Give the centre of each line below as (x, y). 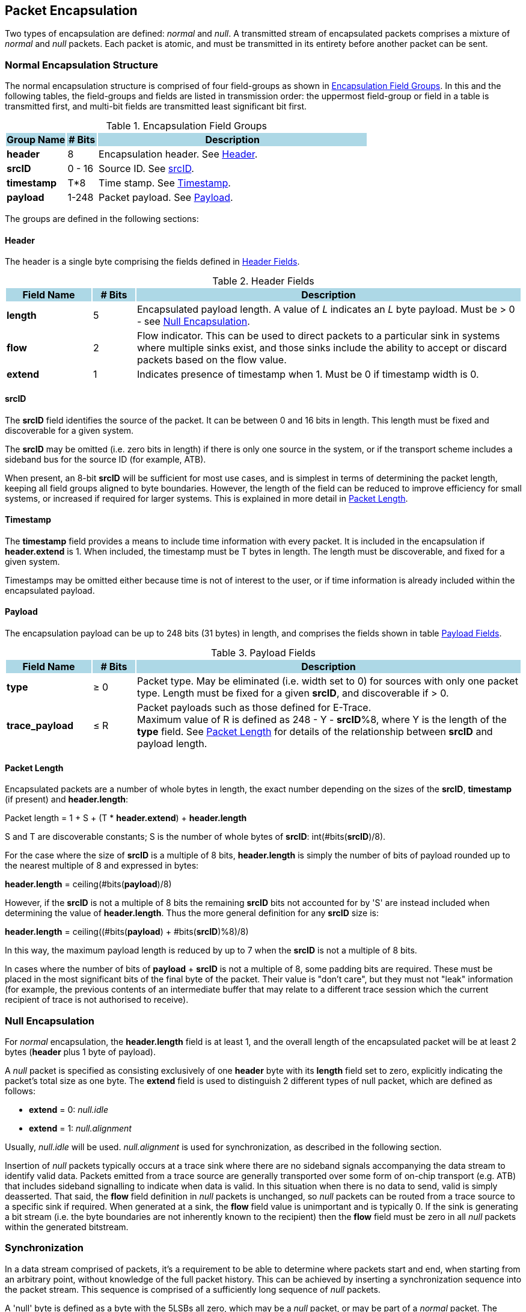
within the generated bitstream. (67, 1227)
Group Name (36, 140)
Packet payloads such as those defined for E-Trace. (254, 708)
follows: (20, 1091)
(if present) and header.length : (67, 799)
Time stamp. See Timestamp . (165, 183)
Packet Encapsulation (71, 11)
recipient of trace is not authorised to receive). (97, 1000)
